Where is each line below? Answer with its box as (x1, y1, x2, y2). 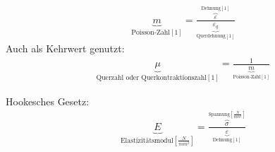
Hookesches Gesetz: (6, 93, 90, 108)
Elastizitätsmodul (120, 136, 173, 144)
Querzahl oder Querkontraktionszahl (96, 74, 207, 82)
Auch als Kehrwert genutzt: (6, 41, 125, 56)
